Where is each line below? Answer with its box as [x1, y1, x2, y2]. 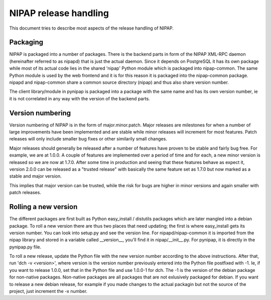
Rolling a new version [9, 203, 78, 211]
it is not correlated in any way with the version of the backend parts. [9, 95, 150, 101]
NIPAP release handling [9, 8, 109, 19]
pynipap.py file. [9, 244, 42, 250]
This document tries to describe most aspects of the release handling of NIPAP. [9, 25, 174, 31]
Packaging [9, 38, 44, 47]
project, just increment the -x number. [9, 288, 88, 294]
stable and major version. [9, 173, 62, 179]
